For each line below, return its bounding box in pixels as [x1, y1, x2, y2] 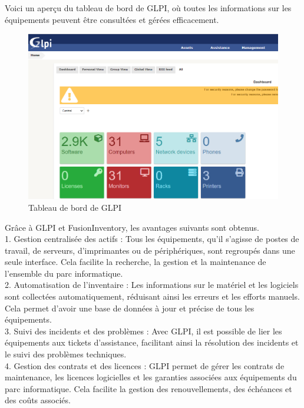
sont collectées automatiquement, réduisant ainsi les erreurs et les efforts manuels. [5, 290, 300, 303]
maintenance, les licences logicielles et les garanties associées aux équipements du [5, 371, 297, 383]
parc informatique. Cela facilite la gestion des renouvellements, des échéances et [5, 382, 292, 394]
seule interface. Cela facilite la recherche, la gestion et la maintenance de [5, 256, 266, 268]
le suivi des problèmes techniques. [5, 348, 127, 360]
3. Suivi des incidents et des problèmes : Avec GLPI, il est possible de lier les [5, 324, 282, 337]
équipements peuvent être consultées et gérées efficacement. [5, 13, 219, 25]
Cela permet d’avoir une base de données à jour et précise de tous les [5, 301, 255, 314]
